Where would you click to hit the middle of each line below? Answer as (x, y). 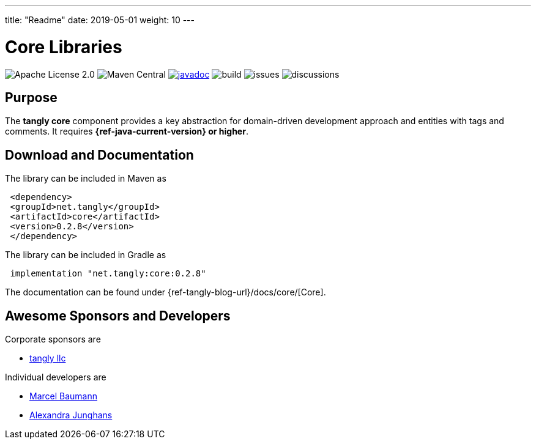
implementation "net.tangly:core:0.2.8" (108, 274)
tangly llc (48, 358)
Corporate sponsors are (53, 339)
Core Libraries (64, 47)
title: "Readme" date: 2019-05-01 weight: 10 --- (100, 20)
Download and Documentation (99, 155)
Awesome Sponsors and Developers (118, 316)
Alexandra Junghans (71, 415)
